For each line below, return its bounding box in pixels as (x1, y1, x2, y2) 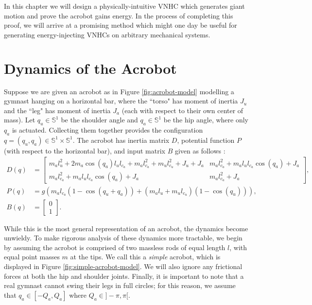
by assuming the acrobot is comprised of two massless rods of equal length (4, 242, 225, 252)
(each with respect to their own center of (121, 105, 243, 115)
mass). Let (4, 115, 35, 125)
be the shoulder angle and (61, 115, 138, 125)
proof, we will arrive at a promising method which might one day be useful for (4, 20, 237, 30)
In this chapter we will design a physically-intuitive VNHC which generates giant (4, 1, 245, 11)
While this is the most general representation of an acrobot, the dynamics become (4, 223, 248, 233)
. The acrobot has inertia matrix (72, 135, 170, 145)
